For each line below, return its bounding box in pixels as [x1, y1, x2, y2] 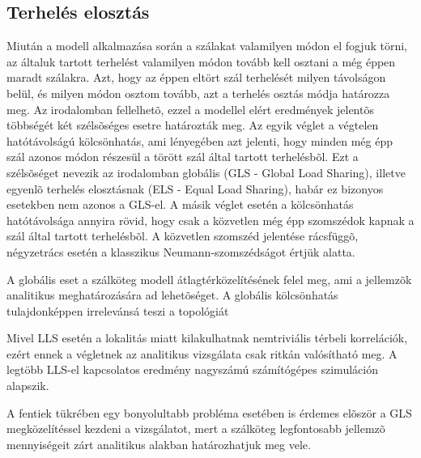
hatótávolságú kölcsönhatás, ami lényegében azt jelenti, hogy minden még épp [6, 132, 393, 149]
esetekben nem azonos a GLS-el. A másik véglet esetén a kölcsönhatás [6, 196, 354, 213]
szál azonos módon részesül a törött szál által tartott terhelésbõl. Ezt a [6, 148, 359, 165]
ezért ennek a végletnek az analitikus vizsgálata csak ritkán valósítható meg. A [6, 345, 398, 362]
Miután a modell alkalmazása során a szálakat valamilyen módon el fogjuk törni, [6, 37, 407, 54]
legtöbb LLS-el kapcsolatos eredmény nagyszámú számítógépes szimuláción [6, 361, 378, 378]
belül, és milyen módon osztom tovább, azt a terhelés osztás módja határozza [6, 84, 390, 101]
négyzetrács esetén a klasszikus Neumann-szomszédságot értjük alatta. [6, 243, 355, 260]
